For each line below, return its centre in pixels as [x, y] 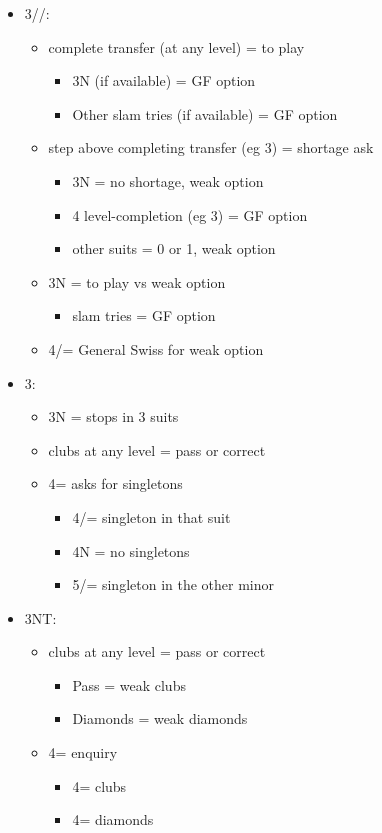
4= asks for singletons [115, 483]
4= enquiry [83, 752]
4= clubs [99, 785]
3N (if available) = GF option [164, 80]
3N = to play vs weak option [137, 281]
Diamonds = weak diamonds [160, 718]
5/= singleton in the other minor [173, 584]
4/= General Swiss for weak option [156, 348]
